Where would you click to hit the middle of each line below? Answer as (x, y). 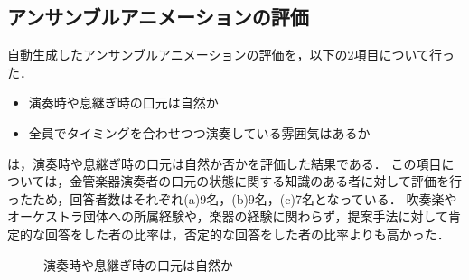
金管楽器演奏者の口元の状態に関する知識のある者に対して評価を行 (266, 181)
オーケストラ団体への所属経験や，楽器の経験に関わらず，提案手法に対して (228, 216)
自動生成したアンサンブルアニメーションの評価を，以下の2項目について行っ (231, 55)
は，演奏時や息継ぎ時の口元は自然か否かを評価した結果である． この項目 (225, 163)
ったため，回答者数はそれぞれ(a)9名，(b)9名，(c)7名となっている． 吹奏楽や (232, 198)
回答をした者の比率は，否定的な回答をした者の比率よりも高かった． (247, 233)
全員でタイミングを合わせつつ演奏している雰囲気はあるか (199, 132)
